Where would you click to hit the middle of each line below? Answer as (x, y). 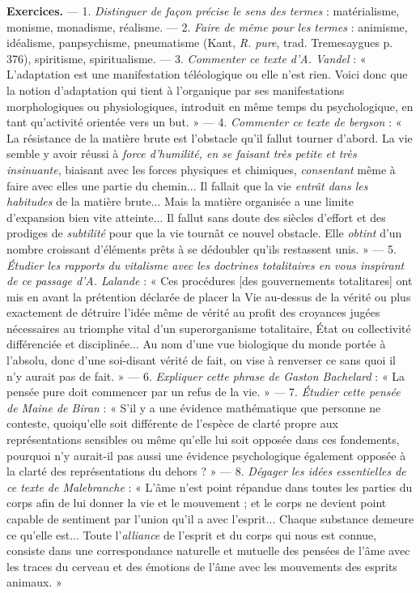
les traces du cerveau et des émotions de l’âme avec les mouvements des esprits (202, 566)
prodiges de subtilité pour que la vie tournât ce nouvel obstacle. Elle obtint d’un (204, 233)
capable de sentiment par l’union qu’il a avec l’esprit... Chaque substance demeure (210, 518)
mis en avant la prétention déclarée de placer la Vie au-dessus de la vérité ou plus (209, 296)
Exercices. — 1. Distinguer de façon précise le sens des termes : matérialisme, (203, 11)
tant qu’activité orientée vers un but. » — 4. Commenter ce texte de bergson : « (204, 122)
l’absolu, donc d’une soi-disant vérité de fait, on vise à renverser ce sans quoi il (201, 360)
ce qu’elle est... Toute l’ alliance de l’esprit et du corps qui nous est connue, (192, 534)
